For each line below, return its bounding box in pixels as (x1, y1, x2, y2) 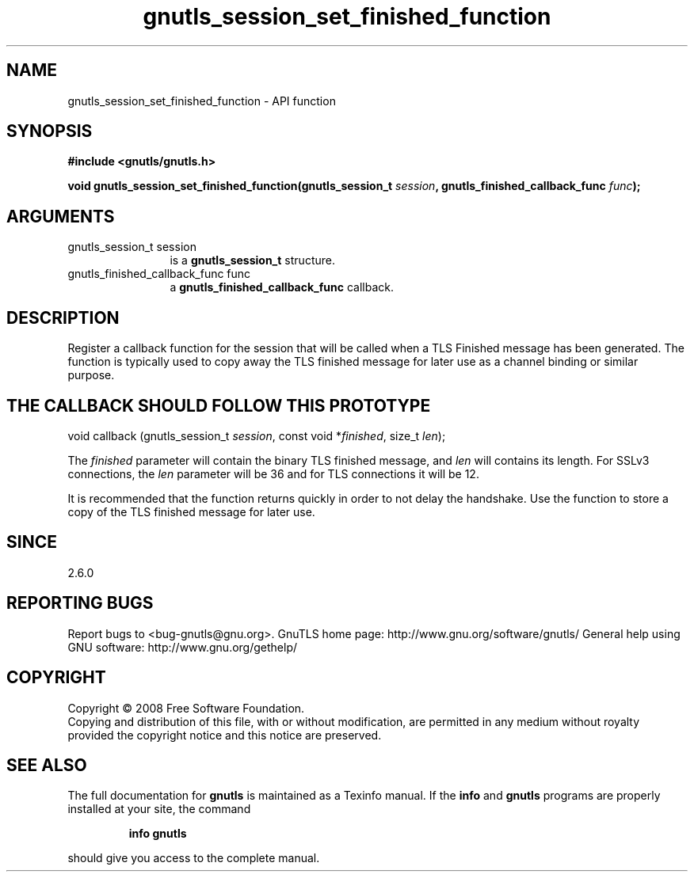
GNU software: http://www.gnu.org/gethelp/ (67, 640, 298, 654)
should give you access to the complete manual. (67, 851, 320, 865)
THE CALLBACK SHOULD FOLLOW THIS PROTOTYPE (6, 395, 431, 416)
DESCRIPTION (6, 307, 120, 328)
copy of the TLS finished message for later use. (67, 504, 315, 519)
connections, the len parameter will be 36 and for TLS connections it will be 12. (67, 466, 479, 481)
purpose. (67, 368, 115, 382)
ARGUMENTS (6, 206, 115, 226)
